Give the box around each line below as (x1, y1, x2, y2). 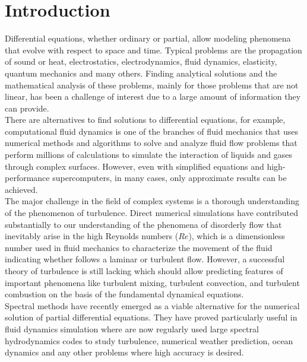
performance (5, 172, 50, 184)
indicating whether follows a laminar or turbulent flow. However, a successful (5, 253, 285, 265)
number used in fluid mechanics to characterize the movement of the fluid (5, 241, 273, 253)
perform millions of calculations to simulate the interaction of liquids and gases (5, 148, 292, 161)
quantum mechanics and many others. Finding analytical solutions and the (5, 66, 277, 79)
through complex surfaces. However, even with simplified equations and (5, 160, 264, 172)
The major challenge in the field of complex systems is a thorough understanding (5, 195, 299, 207)
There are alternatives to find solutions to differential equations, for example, (5, 113, 286, 126)
